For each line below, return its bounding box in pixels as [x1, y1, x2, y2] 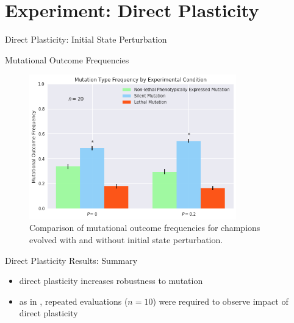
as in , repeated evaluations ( [19, 294, 128, 307]
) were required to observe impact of [152, 294, 289, 307]
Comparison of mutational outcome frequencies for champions [29, 221, 260, 234]
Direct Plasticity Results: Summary [5, 254, 138, 266]
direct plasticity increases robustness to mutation [19, 274, 203, 287]
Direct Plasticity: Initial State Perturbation [5, 33, 167, 46]
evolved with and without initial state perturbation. [29, 233, 223, 246]
